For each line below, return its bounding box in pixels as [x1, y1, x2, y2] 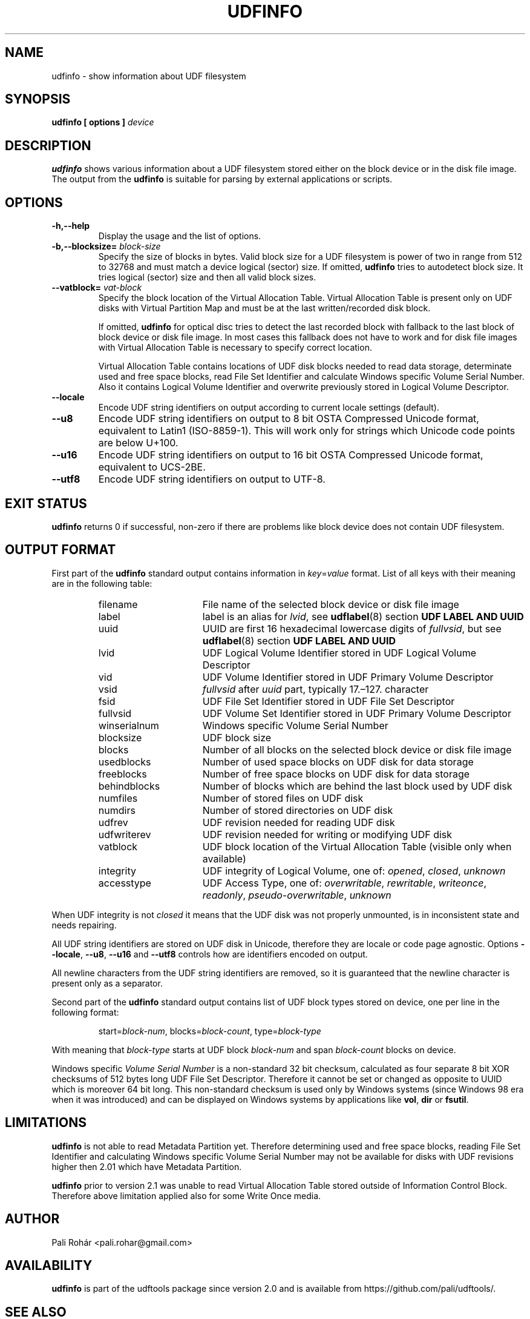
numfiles [98, 792, 138, 804]
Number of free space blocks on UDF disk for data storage [202, 767, 470, 780]
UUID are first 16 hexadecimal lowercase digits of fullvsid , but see [202, 622, 502, 635]
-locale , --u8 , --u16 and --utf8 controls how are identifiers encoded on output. [51, 948, 368, 959]
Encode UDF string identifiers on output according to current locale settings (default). [98, 402, 439, 413]
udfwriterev [98, 828, 151, 841]
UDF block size [202, 731, 272, 744]
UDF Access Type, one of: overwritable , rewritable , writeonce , [202, 876, 486, 889]
